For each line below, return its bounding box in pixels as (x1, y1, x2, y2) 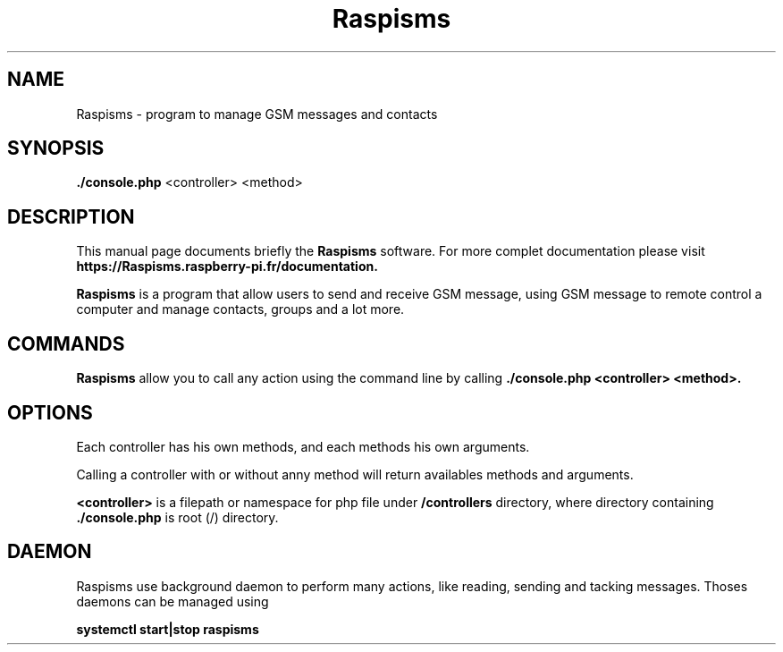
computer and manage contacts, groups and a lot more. (76, 301, 405, 318)
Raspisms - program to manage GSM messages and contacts (76, 106, 438, 122)
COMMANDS (7, 332, 125, 355)
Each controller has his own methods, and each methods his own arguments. (76, 438, 530, 454)
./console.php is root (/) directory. (76, 509, 279, 525)
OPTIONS (7, 401, 93, 424)
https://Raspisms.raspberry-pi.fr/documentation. (76, 258, 378, 275)
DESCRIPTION (7, 205, 135, 228)
